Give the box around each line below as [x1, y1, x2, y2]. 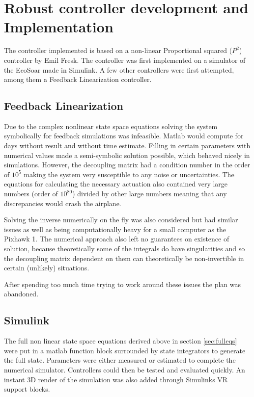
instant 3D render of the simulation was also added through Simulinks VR [4, 374, 228, 384]
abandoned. [4, 289, 39, 299]
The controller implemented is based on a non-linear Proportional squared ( [4, 45, 232, 55]
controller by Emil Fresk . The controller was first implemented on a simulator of [4, 54, 246, 65]
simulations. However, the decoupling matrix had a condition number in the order [4, 159, 251, 170]
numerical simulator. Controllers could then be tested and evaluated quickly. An [4, 364, 245, 374]
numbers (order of [4, 188, 58, 199]
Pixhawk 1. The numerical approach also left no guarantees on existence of [4, 234, 229, 244]
